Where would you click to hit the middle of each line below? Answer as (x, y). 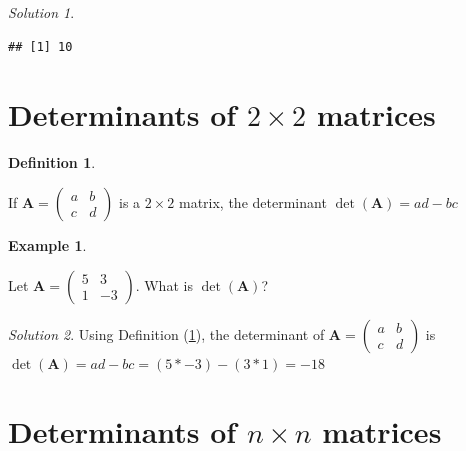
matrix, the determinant (252, 201)
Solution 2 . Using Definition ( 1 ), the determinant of (166, 333)
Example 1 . (47, 244)
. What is (164, 284)
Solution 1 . (41, 12)
